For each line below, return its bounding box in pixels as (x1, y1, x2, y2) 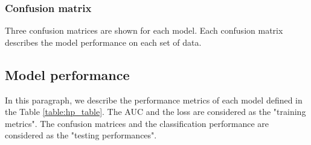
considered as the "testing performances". (5, 129, 157, 141)
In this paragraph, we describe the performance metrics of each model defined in (5, 93, 303, 106)
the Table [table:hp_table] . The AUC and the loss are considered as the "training (5, 105, 306, 118)
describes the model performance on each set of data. (5, 35, 202, 48)
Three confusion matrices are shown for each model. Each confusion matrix (5, 24, 283, 37)
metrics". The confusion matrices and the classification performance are (5, 117, 269, 129)
